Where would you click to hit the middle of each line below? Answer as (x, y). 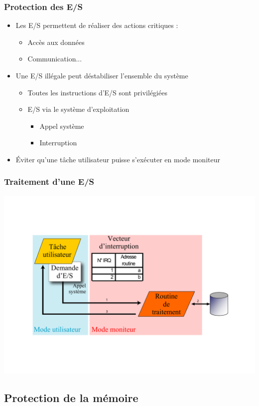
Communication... (55, 59)
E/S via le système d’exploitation (78, 109)
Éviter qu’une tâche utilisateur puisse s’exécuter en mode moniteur (118, 159)
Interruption (58, 143)
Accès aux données (56, 42)
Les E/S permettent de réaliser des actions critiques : (97, 25)
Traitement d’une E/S (49, 182)
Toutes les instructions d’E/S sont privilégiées (97, 92)
